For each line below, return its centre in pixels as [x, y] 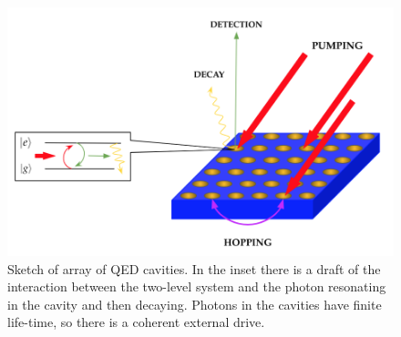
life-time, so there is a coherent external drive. [136, 322]
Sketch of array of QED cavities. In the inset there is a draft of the [194, 268]
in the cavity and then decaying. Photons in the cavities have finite [195, 304]
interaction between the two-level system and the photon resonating [197, 286]
